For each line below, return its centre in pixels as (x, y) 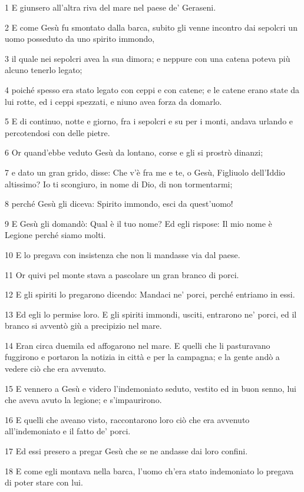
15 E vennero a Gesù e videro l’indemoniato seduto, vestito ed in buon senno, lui (151, 388)
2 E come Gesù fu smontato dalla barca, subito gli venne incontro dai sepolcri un (151, 27)
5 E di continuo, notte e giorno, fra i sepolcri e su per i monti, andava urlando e (149, 121)
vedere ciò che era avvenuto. (55, 369)
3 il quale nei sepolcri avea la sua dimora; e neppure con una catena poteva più (148, 58)
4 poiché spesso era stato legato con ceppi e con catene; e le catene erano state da (152, 89)
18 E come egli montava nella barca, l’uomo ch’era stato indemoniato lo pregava (149, 470)
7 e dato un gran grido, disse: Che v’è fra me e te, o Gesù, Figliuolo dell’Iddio (145, 172)
